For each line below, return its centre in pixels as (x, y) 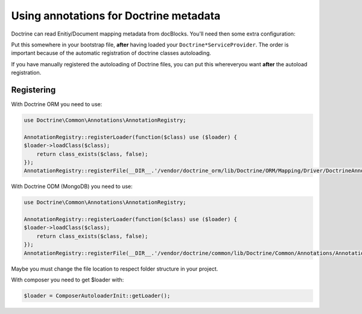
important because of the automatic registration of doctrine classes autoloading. (111, 53)
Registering (33, 89)
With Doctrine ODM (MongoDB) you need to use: (72, 186)
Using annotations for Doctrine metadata (116, 16)
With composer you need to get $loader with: (68, 280)
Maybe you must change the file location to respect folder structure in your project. (115, 269)
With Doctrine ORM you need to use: (57, 104)
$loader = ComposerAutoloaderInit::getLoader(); (97, 296)
